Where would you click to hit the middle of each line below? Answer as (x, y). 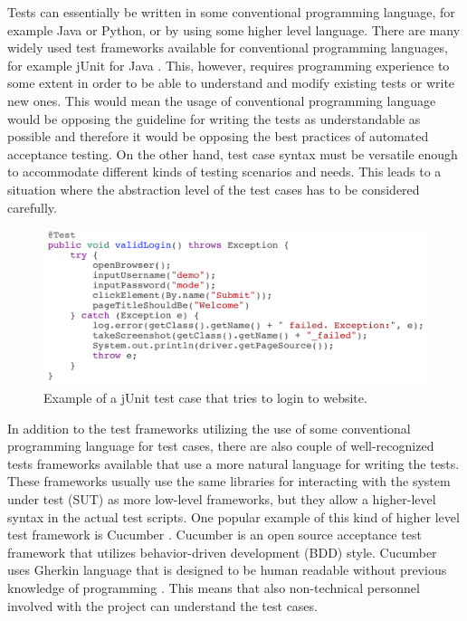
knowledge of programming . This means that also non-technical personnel (214, 587)
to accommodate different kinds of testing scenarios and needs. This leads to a (224, 172)
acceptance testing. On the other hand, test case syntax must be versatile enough (233, 153)
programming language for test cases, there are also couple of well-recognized (221, 446)
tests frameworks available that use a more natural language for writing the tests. (233, 463)
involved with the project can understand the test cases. (162, 605)
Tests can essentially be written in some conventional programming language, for (231, 12)
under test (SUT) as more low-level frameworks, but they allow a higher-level (222, 498)
